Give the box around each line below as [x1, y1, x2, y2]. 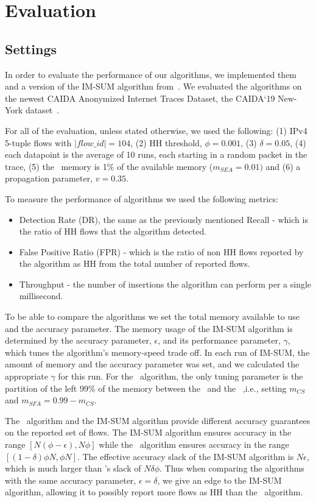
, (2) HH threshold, [130, 136, 202, 149]
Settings [5, 39, 57, 58]
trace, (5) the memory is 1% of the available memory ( [5, 160, 213, 172]
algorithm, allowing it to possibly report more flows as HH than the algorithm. [5, 486, 303, 498]
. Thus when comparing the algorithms [160, 462, 304, 475]
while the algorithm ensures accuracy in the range [99, 438, 289, 451]
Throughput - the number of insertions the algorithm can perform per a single [19, 277, 312, 290]
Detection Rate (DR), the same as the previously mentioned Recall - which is [19, 213, 308, 225]
